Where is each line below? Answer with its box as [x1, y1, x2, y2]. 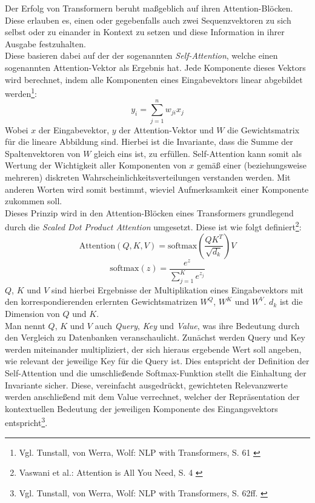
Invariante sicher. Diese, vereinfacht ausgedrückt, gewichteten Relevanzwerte [5, 378, 288, 391]
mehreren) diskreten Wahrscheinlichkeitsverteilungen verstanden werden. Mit [5, 170, 291, 183]
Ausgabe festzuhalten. [5, 37, 86, 50]
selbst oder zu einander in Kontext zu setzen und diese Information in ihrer [5, 25, 285, 38]
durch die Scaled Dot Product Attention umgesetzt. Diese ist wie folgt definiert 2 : [5, 219, 302, 233]
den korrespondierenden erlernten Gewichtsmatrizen [5, 295, 197, 308]
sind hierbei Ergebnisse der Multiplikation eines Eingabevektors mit [51, 283, 303, 296]
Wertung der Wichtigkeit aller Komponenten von [5, 159, 187, 172]
